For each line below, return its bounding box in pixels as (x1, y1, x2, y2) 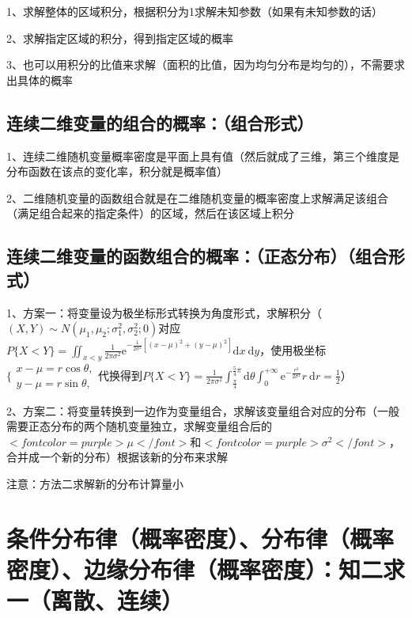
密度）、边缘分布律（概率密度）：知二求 (6, 552, 406, 585)
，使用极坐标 (259, 341, 327, 358)
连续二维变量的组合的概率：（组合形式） (6, 110, 314, 135)
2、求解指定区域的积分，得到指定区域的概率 (6, 29, 233, 46)
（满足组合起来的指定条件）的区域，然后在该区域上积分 (6, 205, 294, 222)
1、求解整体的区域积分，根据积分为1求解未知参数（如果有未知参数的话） (6, 3, 383, 19)
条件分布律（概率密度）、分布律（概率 (6, 521, 395, 554)
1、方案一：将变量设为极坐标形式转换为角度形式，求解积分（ (6, 304, 322, 320)
